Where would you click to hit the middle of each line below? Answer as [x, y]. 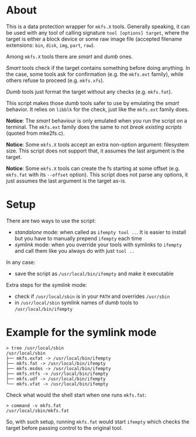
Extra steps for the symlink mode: [47, 284]
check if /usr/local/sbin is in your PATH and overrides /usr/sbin [92, 296]
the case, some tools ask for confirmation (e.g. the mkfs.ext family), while [95, 74]
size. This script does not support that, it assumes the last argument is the [95, 151]
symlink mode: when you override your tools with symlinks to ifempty [98, 245]
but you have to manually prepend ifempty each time [78, 238]
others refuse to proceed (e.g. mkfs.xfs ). [55, 80]
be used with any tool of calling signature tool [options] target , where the [97, 32]
